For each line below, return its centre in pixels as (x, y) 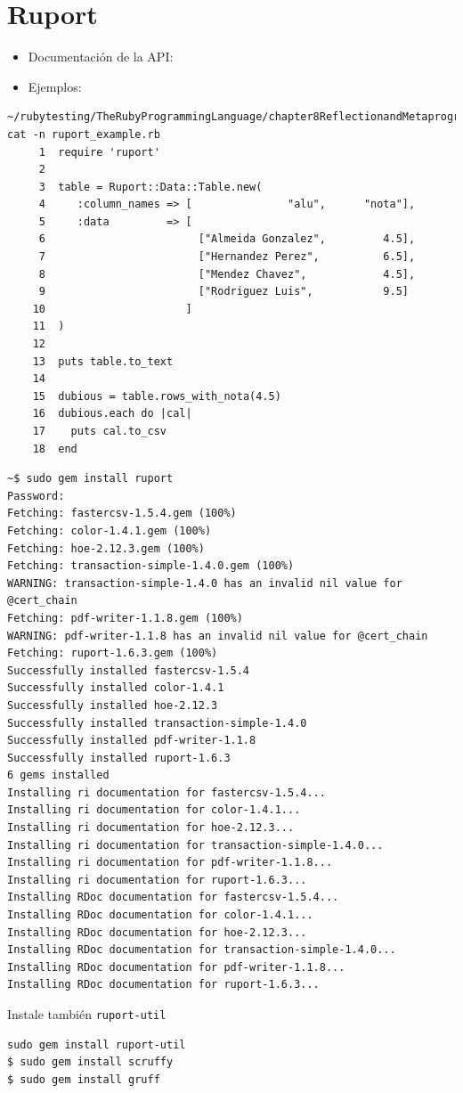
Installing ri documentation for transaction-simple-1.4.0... (195, 845)
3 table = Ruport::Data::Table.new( (150, 187)
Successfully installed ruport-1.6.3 (119, 758)
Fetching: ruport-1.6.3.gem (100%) (113, 653)
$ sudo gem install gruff (84, 1079)
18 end (55, 449)
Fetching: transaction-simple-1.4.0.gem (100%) (151, 566)
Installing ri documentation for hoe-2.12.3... (151, 828)
